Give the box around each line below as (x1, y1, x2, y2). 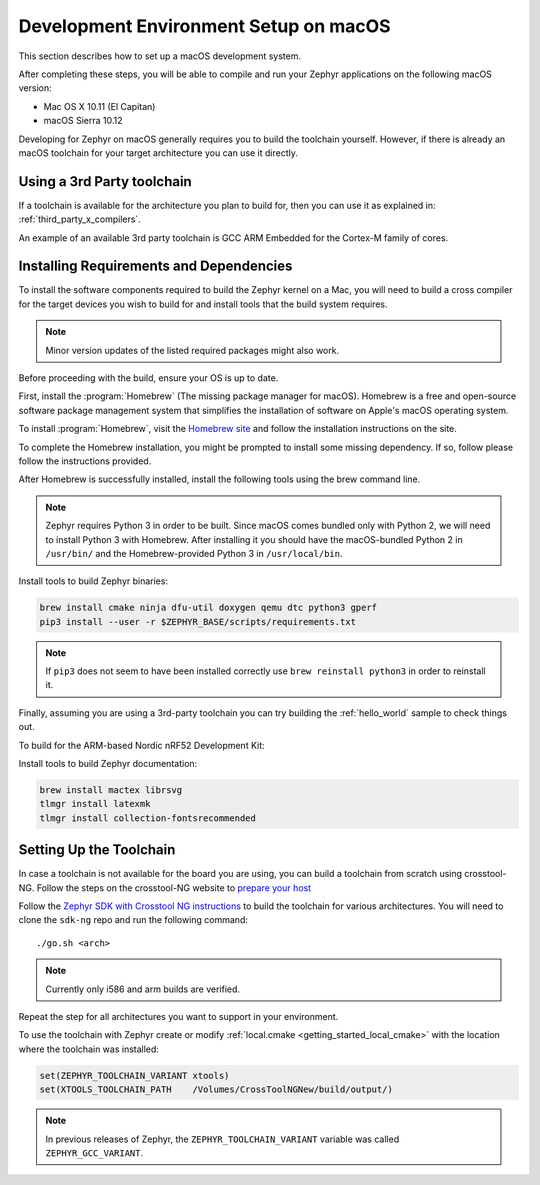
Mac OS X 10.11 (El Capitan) (43, 100, 156, 112)
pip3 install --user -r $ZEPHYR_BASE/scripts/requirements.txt (39, 616, 357, 627)
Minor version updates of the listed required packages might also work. (45, 344, 340, 356)
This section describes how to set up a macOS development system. (18, 50, 302, 62)
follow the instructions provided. (18, 455, 152, 467)
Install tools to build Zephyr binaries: (18, 575, 169, 587)
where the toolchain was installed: (18, 1043, 160, 1055)
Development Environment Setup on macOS (18, 15, 391, 37)
